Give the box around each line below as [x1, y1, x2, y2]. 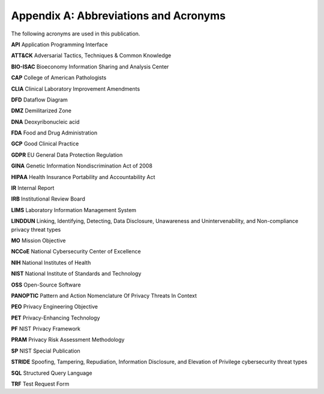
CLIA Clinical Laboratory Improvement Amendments [11, 85, 140, 92]
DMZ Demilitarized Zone [11, 107, 72, 114]
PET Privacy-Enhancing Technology [11, 314, 100, 321]
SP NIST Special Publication [11, 347, 80, 354]
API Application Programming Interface [11, 41, 108, 48]
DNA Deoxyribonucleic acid [11, 118, 80, 126]
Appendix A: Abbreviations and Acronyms [11, 9, 226, 22]
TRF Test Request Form [11, 380, 70, 387]
